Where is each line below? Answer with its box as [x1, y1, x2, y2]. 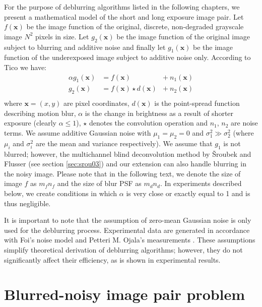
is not [223, 138, 241, 148]
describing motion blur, [4, 107, 76, 118]
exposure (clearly [4, 117, 56, 128]
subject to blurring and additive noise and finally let [4, 41, 166, 52]
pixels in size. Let [35, 31, 89, 41]
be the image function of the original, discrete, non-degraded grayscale [26, 21, 244, 32]
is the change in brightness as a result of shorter [85, 107, 234, 118]
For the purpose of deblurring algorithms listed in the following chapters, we [4, 2, 240, 12]
